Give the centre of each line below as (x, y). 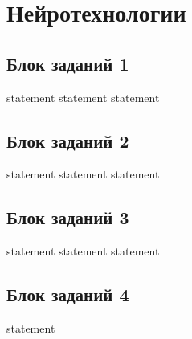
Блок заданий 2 (68, 140)
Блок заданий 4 (68, 294)
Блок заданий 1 (68, 63)
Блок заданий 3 (68, 217)
